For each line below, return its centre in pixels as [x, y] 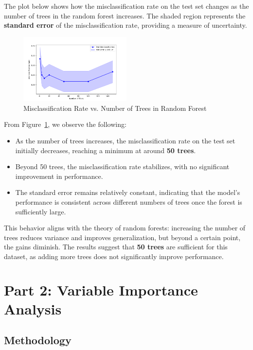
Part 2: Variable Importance [101, 289]
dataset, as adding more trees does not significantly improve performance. [114, 256]
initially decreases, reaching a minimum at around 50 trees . [106, 150]
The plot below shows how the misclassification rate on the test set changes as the [126, 6]
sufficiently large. [41, 211]
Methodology [38, 340]
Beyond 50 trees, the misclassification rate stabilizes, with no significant [122, 166]
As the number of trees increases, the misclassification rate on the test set [125, 141]
